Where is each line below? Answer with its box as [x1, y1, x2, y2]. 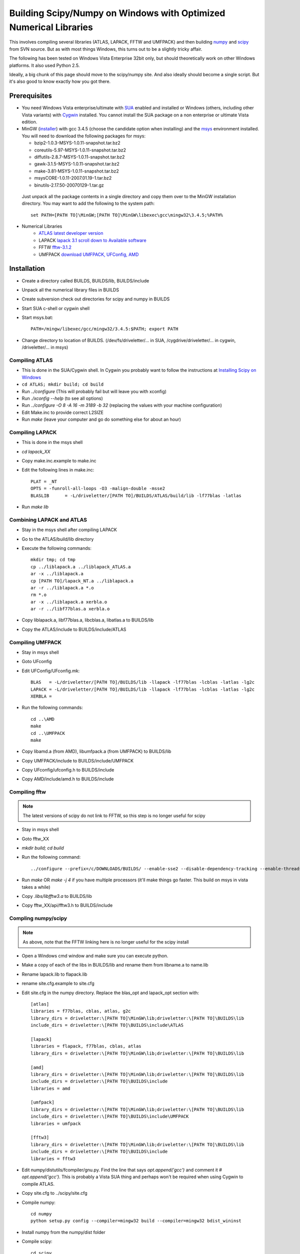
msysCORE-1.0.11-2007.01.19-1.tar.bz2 [34, 175, 112, 181]
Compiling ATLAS [9, 357, 53, 364]
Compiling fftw [9, 789, 46, 796]
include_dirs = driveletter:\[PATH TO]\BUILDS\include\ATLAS [30, 1022, 183, 1028]
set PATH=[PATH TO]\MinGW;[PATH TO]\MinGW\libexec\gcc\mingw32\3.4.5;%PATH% [30, 212, 223, 218]
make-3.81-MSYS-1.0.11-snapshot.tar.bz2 [34, 168, 119, 174]
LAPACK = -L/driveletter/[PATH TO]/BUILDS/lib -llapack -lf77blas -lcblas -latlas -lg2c [30, 686, 255, 692]
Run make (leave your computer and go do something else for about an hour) [21, 416, 181, 422]
